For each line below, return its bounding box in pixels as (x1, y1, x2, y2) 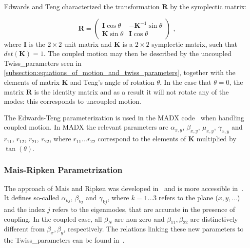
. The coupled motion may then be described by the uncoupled (43, 48, 231, 58)
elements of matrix (4, 76, 60, 87)
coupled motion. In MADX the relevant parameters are (4, 122, 169, 132)
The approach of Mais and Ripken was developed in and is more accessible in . (4, 183, 244, 193)
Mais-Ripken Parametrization (4, 164, 123, 176)
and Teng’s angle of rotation (70, 76, 154, 87)
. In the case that (160, 76, 212, 87)
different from (4, 224, 45, 234)
